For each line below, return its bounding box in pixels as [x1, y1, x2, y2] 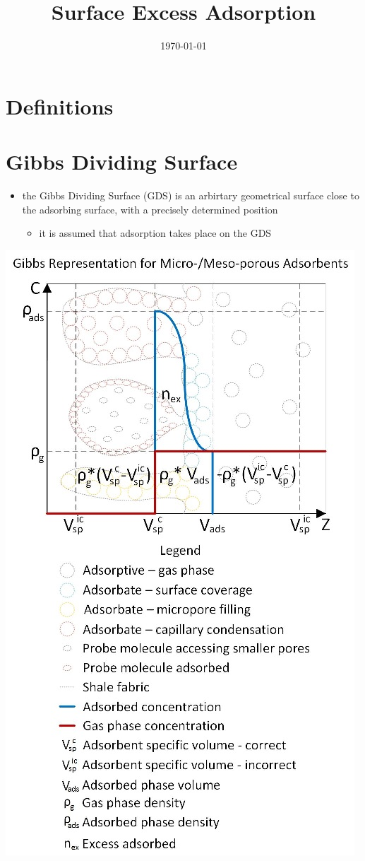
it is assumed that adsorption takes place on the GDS [39, 225, 272, 240]
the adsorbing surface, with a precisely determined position [22, 201, 278, 216]
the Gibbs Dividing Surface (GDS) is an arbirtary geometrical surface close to [22, 188, 359, 203]
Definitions [6, 91, 114, 120]
